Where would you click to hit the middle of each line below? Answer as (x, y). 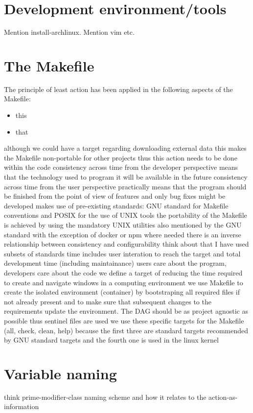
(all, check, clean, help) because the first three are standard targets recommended (126, 330)
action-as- (223, 397)
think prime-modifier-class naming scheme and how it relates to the (105, 397)
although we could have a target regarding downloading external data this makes (125, 148)
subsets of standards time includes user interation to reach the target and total (122, 253)
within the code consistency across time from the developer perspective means (121, 167)
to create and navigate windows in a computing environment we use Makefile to (124, 282)
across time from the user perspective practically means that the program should (125, 186)
